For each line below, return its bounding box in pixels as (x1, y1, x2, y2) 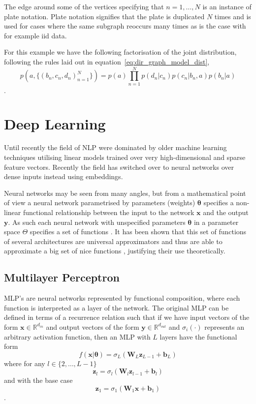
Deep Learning (4, 114, 106, 134)
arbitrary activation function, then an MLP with (4, 331, 151, 342)
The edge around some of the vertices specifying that (4, 1, 164, 11)
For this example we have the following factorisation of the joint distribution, (4, 47, 237, 57)
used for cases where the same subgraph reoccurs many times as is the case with (4, 21, 246, 31)
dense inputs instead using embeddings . (4, 171, 123, 182)
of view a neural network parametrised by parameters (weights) (4, 197, 195, 208)
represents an (204, 321, 244, 332)
